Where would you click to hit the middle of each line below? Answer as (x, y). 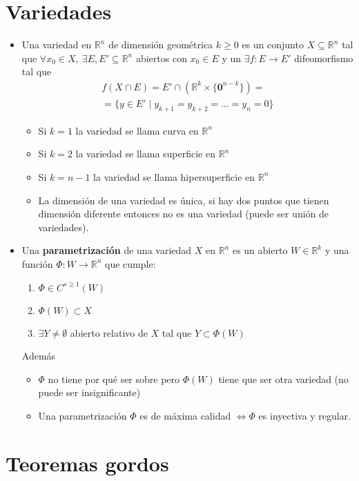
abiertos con (161, 58)
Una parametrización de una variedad (107, 250)
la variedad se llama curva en (137, 130)
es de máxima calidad (185, 415)
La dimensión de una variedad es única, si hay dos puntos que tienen (184, 200)
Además (39, 356)
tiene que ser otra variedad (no (283, 379)
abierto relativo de (109, 332)
